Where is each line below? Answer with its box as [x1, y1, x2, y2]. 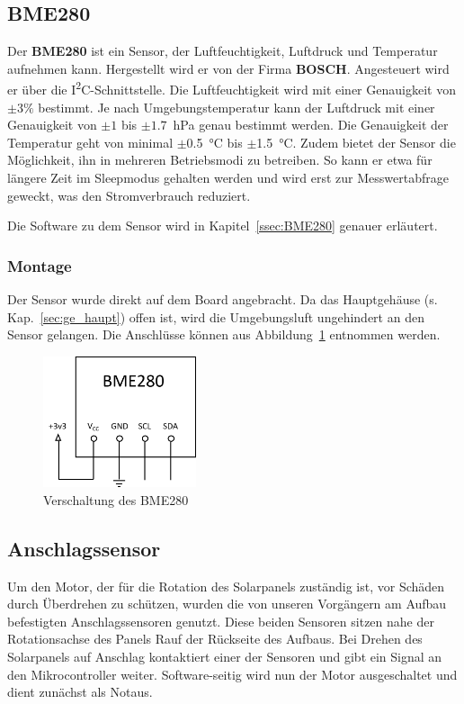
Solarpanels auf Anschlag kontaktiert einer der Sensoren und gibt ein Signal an [7, 647, 442, 665]
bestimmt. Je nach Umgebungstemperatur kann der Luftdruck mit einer [38, 97, 435, 116]
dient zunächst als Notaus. [7, 682, 153, 701]
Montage [7, 254, 72, 276]
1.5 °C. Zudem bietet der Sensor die [256, 132, 456, 151]
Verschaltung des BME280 [43, 490, 189, 509]
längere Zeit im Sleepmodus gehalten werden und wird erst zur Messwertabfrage [7, 168, 449, 187]
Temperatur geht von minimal [7, 132, 174, 151]
